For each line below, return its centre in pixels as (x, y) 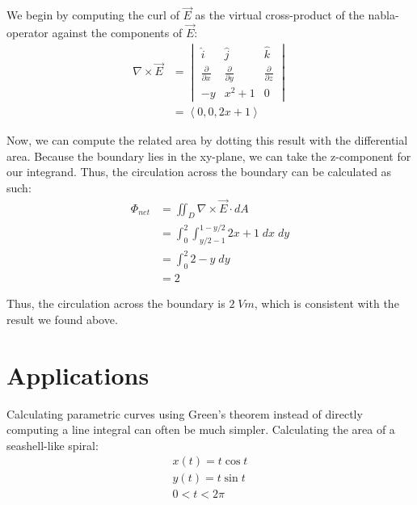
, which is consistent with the (326, 303)
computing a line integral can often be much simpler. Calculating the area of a (201, 429)
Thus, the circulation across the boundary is (116, 303)
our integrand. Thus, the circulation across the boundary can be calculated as (199, 172)
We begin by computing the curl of (93, 15)
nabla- (383, 15)
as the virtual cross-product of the (280, 15)
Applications (78, 375)
